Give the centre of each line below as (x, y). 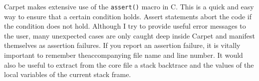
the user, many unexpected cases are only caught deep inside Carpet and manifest (129, 35)
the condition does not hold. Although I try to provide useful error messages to (125, 26)
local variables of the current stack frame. (68, 74)
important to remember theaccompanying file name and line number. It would (124, 55)
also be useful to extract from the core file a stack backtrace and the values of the (129, 64)
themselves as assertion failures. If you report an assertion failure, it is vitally (122, 45)
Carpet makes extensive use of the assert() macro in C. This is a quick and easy (129, 6)
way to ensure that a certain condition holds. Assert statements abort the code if (128, 16)
